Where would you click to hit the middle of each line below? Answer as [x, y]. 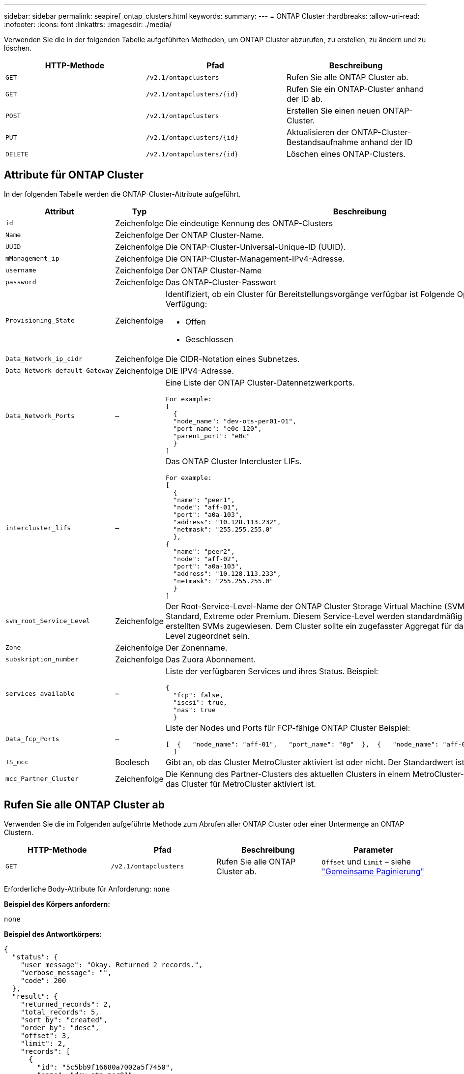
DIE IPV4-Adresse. [200, 371]
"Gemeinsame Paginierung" [373, 871]
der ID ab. [304, 99]
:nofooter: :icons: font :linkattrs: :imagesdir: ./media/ [88, 24]
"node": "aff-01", [206, 507]
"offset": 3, [45, 1035]
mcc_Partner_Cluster [42, 779]
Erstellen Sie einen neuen [333, 111]
